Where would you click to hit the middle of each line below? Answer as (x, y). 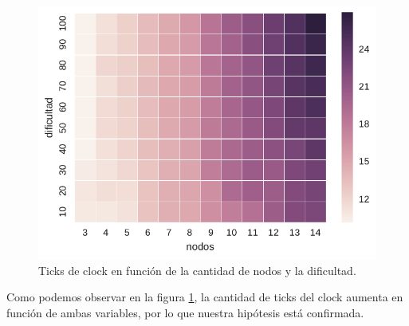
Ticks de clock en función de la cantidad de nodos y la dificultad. (197, 270)
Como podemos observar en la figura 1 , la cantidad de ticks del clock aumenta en (205, 297)
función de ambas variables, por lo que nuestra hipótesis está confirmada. (185, 312)
